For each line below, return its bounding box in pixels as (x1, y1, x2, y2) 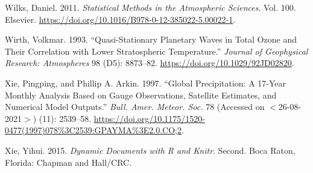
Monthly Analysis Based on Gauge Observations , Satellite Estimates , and (5, 88, 277, 101)
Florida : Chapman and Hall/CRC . (5, 156, 132, 168)
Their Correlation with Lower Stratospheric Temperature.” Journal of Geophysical (5, 44, 308, 57)
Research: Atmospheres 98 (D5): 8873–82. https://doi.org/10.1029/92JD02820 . (5, 56, 294, 69)
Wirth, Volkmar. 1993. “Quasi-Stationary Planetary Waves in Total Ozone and (5, 33, 297, 46)
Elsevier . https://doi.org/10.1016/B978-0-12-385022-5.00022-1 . (5, 13, 236, 25)
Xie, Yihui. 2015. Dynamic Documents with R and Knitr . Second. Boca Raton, (5, 144, 296, 156)
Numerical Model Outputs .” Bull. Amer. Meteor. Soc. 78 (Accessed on (5, 100, 265, 113)
